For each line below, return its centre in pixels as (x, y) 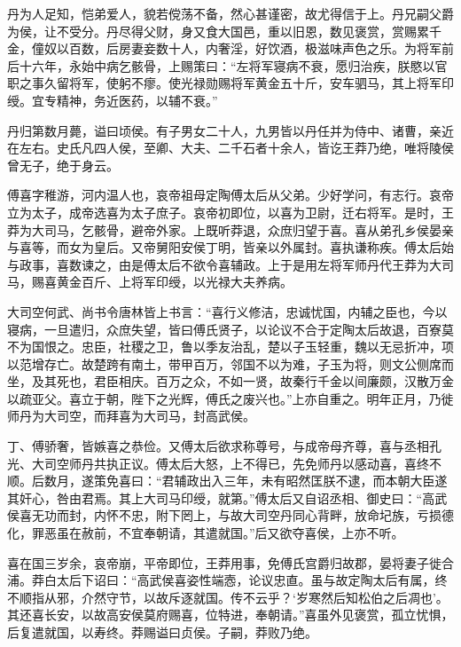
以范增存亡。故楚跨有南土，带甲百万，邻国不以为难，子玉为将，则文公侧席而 (230, 363)
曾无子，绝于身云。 (63, 165)
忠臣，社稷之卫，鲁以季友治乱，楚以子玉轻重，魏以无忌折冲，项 (267, 347)
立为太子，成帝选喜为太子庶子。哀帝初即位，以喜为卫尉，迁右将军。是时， (224, 212)
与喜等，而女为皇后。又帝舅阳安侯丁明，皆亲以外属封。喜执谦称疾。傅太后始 (230, 247)
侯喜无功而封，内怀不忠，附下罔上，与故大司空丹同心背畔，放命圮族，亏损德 (230, 515)
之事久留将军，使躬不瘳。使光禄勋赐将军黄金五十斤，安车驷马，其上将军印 (236, 83)
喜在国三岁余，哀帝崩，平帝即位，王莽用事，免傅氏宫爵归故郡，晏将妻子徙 (224, 562)
